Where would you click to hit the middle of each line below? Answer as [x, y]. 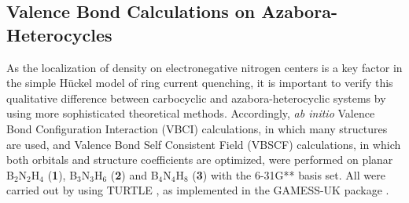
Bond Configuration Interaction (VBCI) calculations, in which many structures [197, 128]
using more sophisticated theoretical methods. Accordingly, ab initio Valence [191, 113]
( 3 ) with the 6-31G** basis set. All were [289, 174]
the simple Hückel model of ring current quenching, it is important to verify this [200, 83]
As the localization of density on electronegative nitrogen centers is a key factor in [204, 67]
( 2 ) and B [134, 174]
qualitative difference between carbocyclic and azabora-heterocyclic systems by [196, 98]
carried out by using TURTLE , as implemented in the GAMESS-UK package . [198, 190]
